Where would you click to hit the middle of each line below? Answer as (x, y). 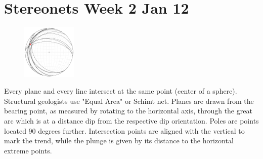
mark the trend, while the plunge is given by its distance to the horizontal (119, 141)
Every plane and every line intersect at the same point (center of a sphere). (121, 91)
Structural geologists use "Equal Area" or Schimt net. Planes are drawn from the (129, 101)
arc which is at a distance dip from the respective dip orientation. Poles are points (131, 121)
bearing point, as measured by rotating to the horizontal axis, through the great (128, 111)
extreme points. (28, 150)
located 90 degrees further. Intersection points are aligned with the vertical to (124, 130)
